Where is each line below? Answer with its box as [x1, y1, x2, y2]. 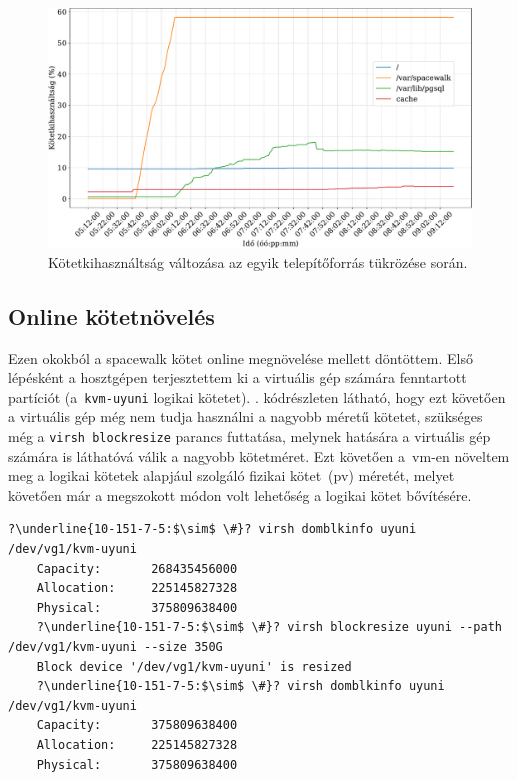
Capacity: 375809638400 [36, 718, 238, 733]
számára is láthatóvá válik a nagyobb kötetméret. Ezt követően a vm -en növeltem [8, 445, 510, 466]
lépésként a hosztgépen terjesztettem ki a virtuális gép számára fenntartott [8, 367, 467, 388]
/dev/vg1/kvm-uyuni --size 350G [8, 639, 223, 654]
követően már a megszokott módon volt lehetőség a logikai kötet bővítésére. [8, 484, 472, 505]
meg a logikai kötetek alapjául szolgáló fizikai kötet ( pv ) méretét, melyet [8, 465, 455, 486]
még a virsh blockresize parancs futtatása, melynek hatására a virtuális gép [8, 425, 491, 446]
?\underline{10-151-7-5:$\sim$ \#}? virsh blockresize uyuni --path [36, 620, 502, 635]
